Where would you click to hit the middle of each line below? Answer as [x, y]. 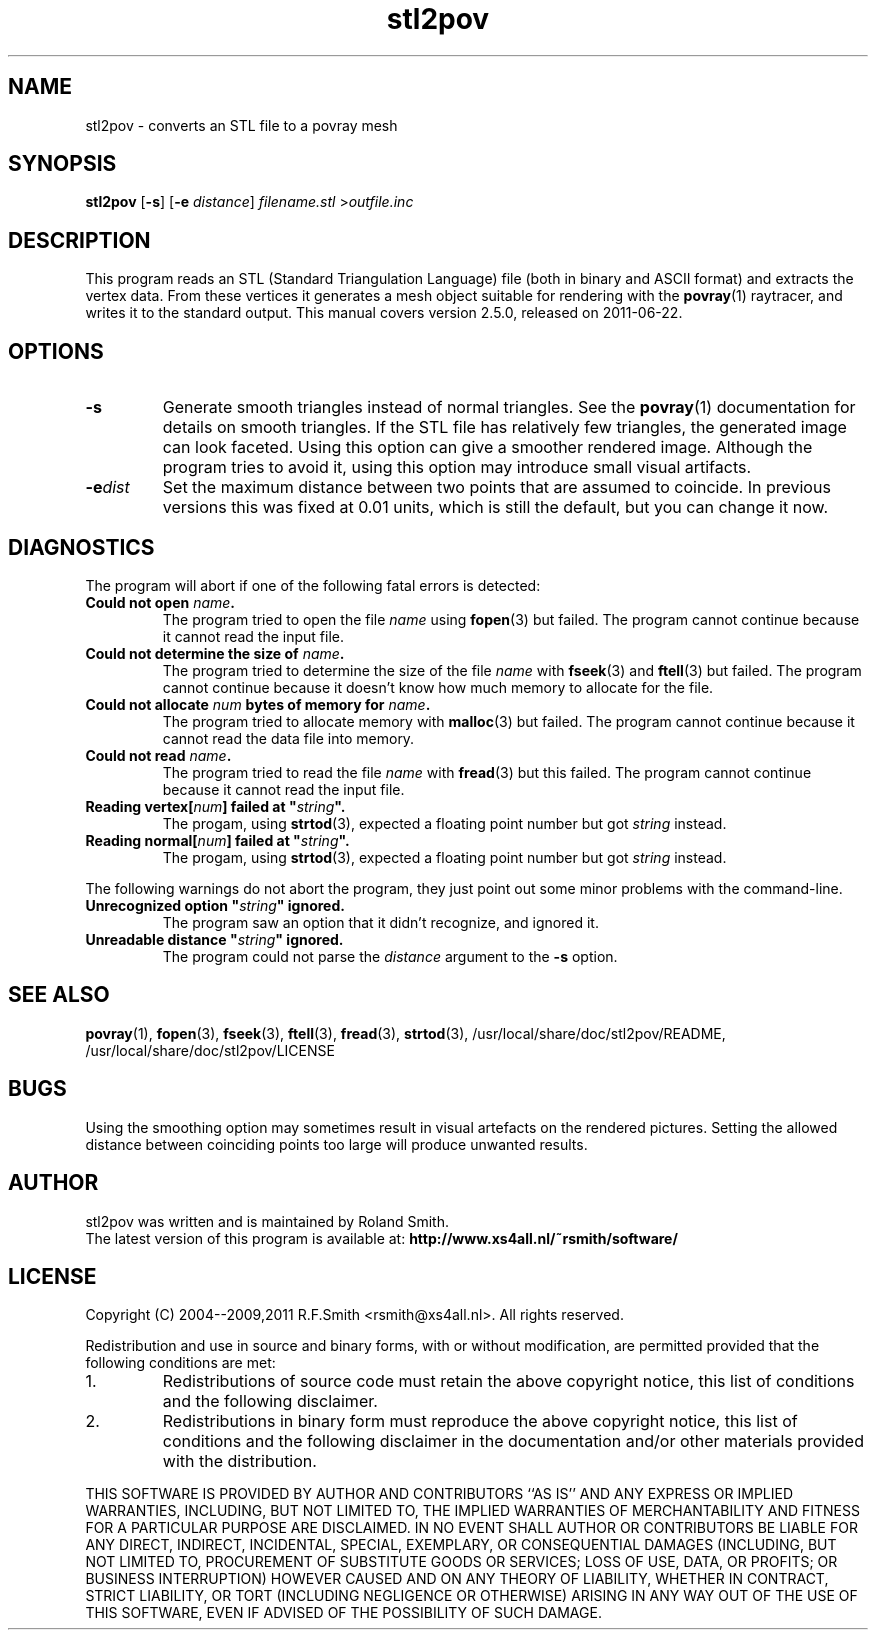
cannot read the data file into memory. [288, 738]
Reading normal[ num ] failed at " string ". [217, 840]
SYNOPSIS [62, 164]
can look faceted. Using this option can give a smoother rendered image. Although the [487, 447]
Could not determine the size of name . [215, 653]
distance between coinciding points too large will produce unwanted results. [336, 1144]
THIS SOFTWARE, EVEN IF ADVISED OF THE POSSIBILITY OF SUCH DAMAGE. [343, 1613]
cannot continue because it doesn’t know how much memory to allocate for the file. [438, 687]
